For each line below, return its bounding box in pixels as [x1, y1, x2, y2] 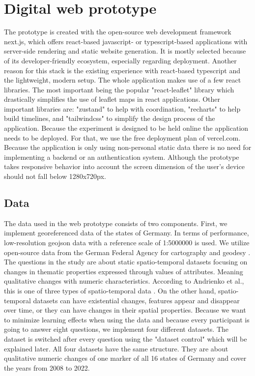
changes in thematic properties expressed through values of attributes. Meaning [4, 266, 243, 276]
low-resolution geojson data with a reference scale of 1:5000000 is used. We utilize [4, 237, 250, 248]
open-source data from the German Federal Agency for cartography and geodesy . [4, 247, 251, 257]
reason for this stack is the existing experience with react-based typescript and [4, 65, 240, 75]
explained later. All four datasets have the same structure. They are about [4, 343, 228, 353]
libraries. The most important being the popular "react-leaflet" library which [4, 84, 234, 94]
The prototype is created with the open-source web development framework [4, 27, 231, 37]
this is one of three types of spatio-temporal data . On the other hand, [4, 285, 216, 295]
